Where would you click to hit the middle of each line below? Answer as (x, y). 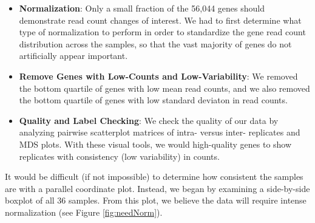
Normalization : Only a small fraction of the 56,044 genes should (142, 8)
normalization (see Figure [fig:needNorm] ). (84, 212)
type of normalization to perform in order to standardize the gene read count (162, 32)
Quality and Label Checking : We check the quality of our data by (149, 120)
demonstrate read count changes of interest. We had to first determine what (160, 20)
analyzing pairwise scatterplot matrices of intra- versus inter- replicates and (160, 132)
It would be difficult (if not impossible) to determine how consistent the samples (154, 177)
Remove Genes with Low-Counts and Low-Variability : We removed (158, 76)
